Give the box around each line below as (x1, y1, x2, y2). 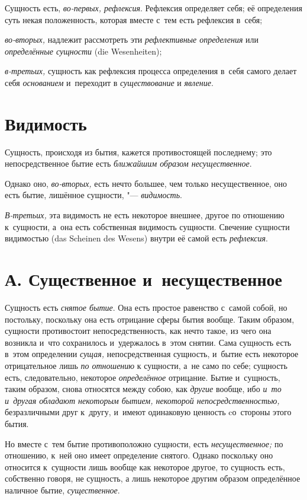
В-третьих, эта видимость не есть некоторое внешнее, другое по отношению (5, 209, 285, 221)
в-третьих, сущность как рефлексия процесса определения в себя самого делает (5, 65, 297, 77)
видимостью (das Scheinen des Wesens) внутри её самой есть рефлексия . (5, 232, 268, 244)
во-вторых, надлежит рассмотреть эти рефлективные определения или (5, 33, 259, 46)
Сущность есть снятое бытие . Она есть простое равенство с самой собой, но (5, 301, 287, 313)
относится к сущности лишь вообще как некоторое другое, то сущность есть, (5, 460, 285, 473)
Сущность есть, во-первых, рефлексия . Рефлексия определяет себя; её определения (5, 2, 302, 14)
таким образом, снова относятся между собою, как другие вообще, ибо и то (5, 383, 282, 395)
